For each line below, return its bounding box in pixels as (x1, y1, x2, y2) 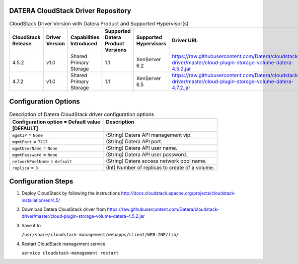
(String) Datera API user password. (106, 151, 188, 158)
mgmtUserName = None (12, 144, 58, 151)
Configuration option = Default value (12, 118, 101, 125)
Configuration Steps (9, 177, 74, 186)
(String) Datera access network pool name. (106, 157, 207, 164)
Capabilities (70, 34, 99, 41)
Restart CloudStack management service (21, 241, 106, 247)
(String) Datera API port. (106, 138, 162, 145)
